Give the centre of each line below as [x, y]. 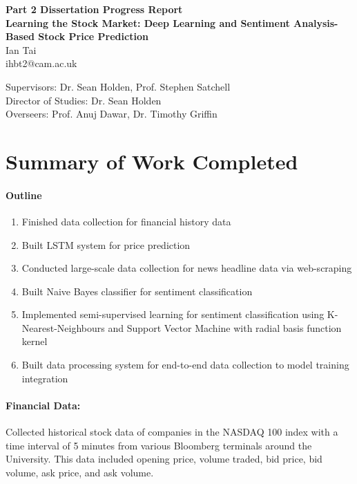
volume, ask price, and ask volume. [80, 472]
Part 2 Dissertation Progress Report [94, 9]
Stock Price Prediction [93, 36]
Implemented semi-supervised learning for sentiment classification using [173, 314]
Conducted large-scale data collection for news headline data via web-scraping [187, 268]
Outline [24, 195]
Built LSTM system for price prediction [106, 244]
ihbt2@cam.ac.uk [41, 63]
